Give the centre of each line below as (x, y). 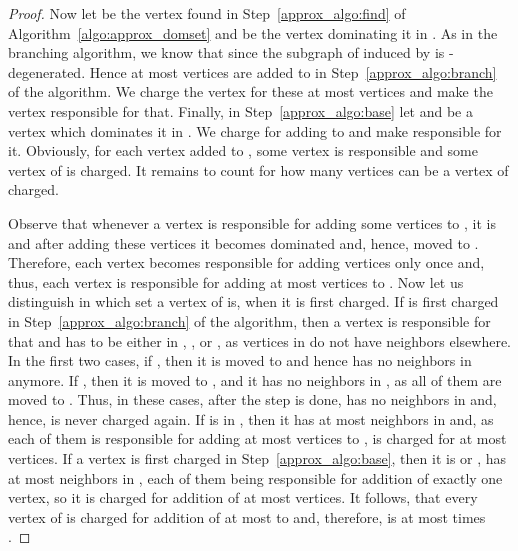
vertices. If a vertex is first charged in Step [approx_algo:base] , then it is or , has (257, 458)
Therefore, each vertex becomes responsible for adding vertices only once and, (246, 262)
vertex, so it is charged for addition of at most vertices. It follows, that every (243, 497)
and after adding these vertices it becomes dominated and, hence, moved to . (243, 242)
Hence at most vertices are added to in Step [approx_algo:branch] (293, 71)
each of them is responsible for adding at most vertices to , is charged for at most (257, 438)
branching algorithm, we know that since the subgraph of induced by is (226, 52)
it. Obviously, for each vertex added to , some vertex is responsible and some (243, 150)
